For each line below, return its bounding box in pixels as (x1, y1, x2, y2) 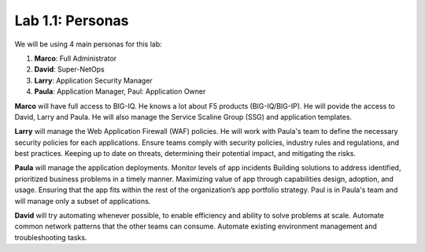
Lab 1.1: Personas (14, 12, 129, 29)
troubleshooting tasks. (14, 232, 87, 242)
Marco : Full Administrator (34, 54, 117, 63)
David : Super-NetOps (34, 65, 105, 74)
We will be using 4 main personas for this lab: (14, 39, 163, 49)
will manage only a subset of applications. (14, 196, 151, 206)
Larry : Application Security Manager (34, 76, 153, 85)
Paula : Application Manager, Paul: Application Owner (34, 87, 206, 96)
